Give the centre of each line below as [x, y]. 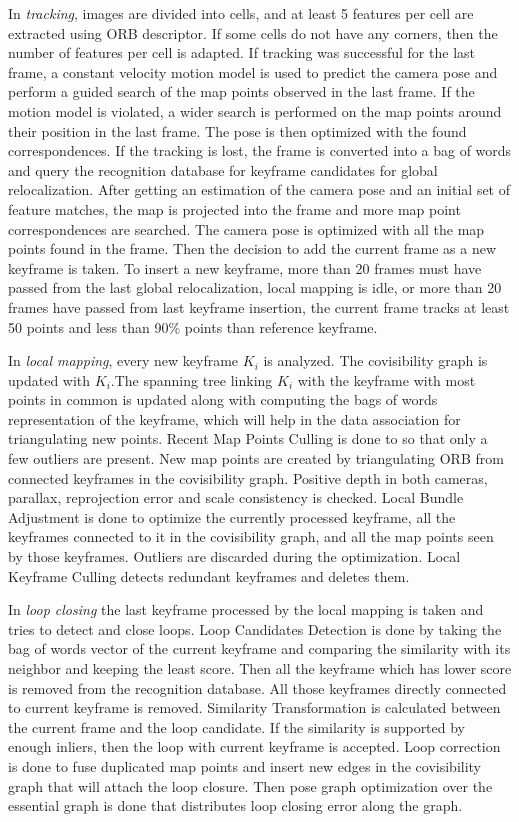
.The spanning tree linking [191, 379]
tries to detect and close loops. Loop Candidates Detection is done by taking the [255, 628]
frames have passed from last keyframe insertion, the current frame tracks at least [259, 306]
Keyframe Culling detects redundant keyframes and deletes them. [209, 575]
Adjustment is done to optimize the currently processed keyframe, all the [232, 516]
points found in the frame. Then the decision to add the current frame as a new [252, 248]
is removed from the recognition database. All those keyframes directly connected [257, 687]
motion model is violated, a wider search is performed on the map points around [255, 110]
